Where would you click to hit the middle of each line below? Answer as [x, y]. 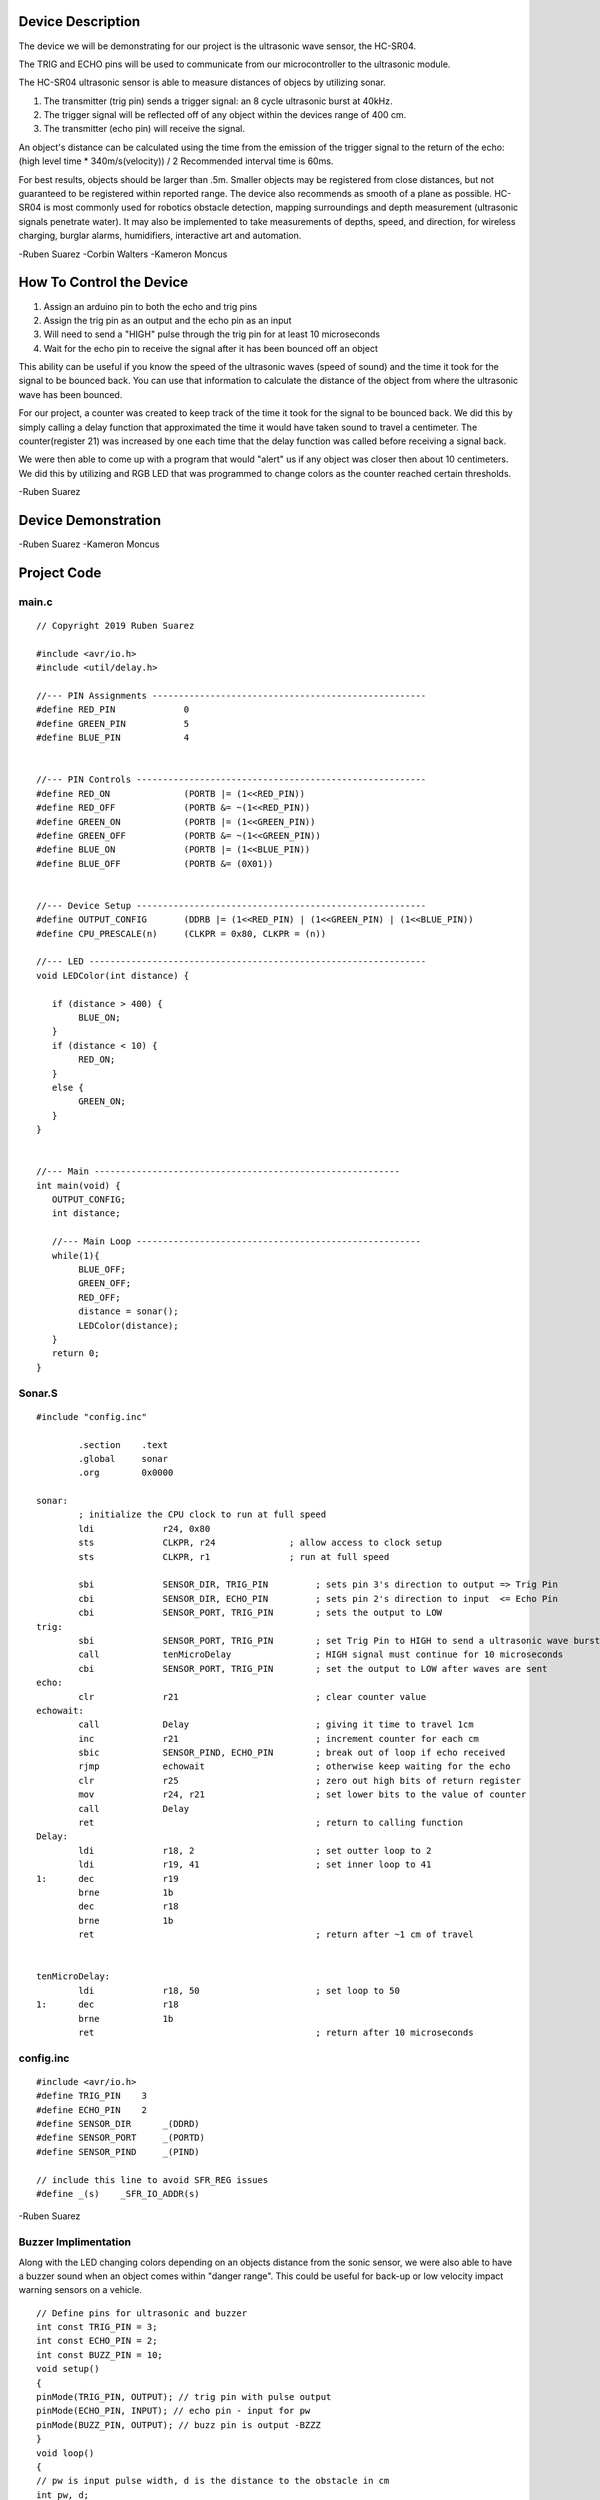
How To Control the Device [103, 282]
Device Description [79, 21]
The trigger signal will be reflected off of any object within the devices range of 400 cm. [225, 115]
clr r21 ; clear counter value [252, 1696]
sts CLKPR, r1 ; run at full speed [234, 1556]
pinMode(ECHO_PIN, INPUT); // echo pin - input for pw [173, 2411]
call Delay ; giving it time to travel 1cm [276, 1724]
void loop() [65, 2453]
